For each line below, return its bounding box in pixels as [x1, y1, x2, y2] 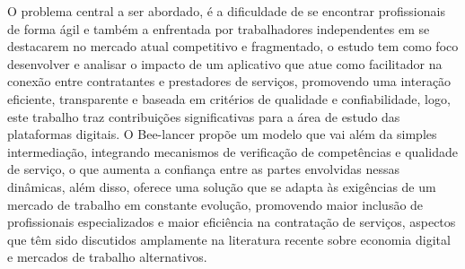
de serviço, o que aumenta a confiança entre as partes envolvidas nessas [7, 160, 399, 178]
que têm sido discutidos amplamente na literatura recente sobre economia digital [7, 230, 451, 248]
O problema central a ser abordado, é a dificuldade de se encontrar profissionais [7, 2, 445, 20]
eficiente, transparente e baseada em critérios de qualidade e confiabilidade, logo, [7, 89, 451, 108]
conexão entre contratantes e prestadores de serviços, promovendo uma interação [7, 72, 452, 91]
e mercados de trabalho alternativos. [7, 247, 207, 266]
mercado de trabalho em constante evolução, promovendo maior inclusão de [7, 195, 424, 213]
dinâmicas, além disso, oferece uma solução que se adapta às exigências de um [7, 177, 436, 195]
